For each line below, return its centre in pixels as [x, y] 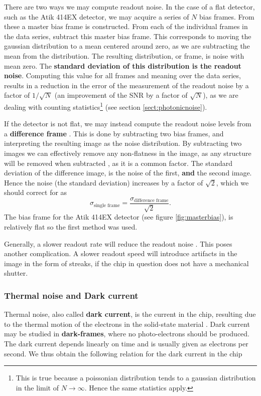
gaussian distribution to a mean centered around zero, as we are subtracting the [127, 46]
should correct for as [36, 192]
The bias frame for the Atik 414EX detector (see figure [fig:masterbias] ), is [119, 217]
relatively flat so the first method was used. [71, 226]
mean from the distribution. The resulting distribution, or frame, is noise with [124, 55]
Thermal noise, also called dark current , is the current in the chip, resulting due [130, 314]
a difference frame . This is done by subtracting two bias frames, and [114, 133]
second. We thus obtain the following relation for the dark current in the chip [123, 353]
